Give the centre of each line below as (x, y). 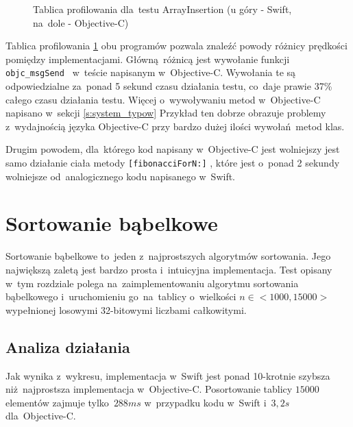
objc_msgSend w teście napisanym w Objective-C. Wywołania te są (151, 72)
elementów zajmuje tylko (57, 402)
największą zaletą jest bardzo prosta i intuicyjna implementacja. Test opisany (169, 269)
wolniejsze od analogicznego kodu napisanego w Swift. (121, 176)
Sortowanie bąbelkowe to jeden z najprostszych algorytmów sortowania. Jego (168, 256)
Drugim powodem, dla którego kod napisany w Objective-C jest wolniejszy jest (173, 149)
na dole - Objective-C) (81, 22)
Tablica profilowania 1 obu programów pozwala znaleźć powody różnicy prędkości (176, 46)
